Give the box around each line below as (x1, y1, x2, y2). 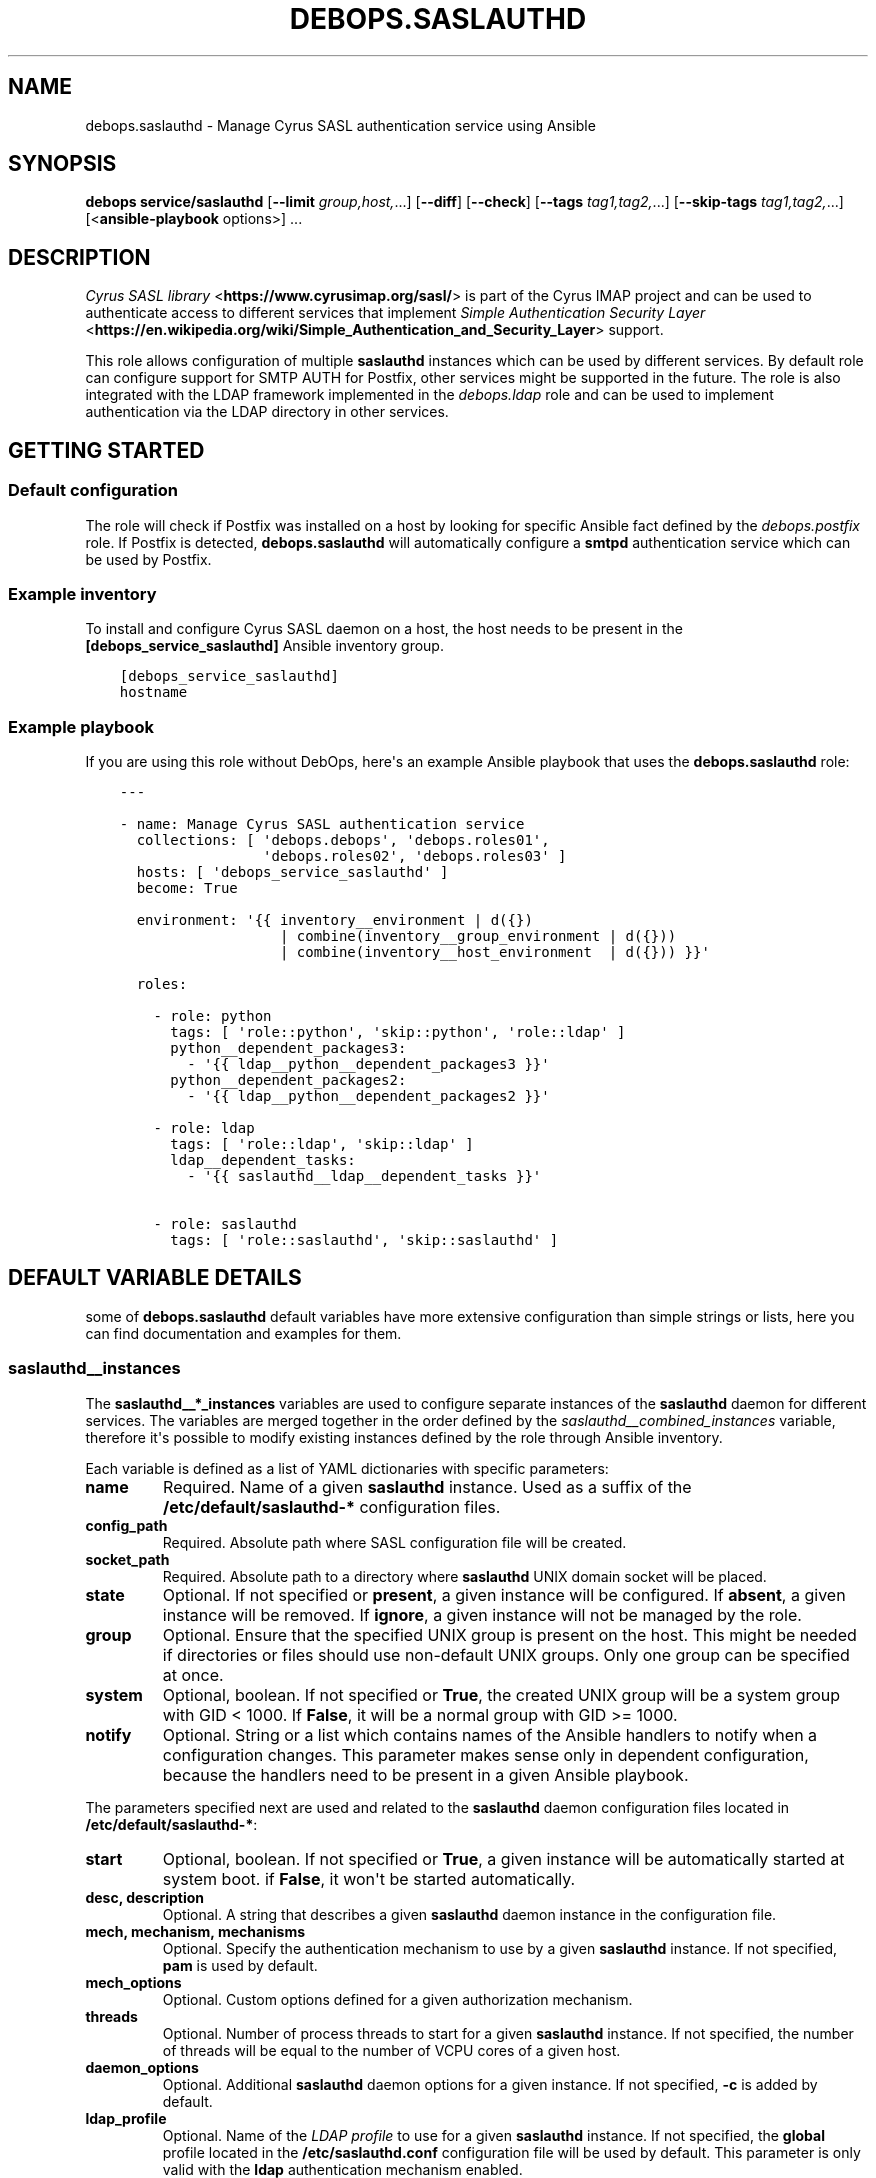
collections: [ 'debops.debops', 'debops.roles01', (136, 832, 550, 848)
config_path (85, 1516, 168, 1534)
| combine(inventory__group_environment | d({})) (279, 928, 677, 944)
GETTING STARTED (8, 437, 205, 463)
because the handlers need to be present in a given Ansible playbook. (162, 1764, 689, 1785)
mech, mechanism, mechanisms (85, 1922, 306, 1940)
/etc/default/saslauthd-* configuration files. (163, 1496, 501, 1517)
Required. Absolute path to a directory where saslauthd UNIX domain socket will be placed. (162, 1567, 767, 1585)
